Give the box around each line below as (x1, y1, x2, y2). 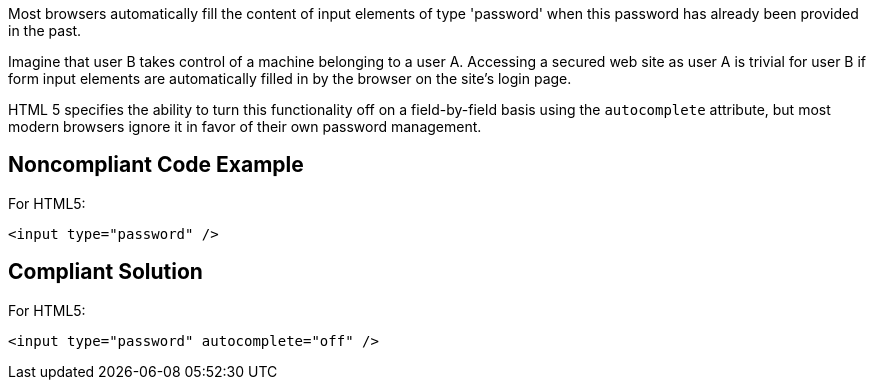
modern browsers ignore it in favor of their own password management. (8, 118, 482, 135)
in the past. (8, 22, 82, 39)
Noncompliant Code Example (8, 152, 304, 178)
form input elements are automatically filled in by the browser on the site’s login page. (8, 70, 572, 87)
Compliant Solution (8, 259, 203, 285)
